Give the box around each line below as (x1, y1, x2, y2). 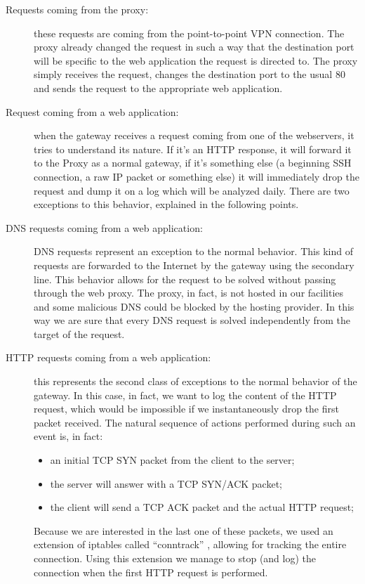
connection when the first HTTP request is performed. (34, 564, 268, 579)
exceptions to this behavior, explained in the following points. (34, 197, 299, 212)
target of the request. (34, 326, 125, 341)
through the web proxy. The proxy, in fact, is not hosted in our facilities (34, 285, 344, 300)
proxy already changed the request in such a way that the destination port (34, 39, 354, 54)
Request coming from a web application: (6, 104, 179, 119)
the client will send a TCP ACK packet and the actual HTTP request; (50, 500, 354, 514)
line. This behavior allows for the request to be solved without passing (34, 271, 336, 286)
